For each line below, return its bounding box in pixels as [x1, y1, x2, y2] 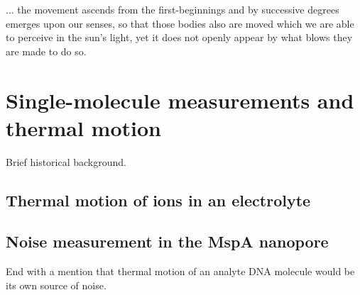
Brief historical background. [6, 154, 126, 169]
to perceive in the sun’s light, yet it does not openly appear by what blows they [6, 30, 353, 45]
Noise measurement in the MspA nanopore [6, 230, 329, 252]
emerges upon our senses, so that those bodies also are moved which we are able [6, 16, 354, 30]
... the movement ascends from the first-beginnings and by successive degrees [6, 2, 339, 16]
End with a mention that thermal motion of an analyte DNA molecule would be [6, 264, 355, 279]
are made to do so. [6, 43, 87, 58]
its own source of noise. [6, 277, 107, 292]
